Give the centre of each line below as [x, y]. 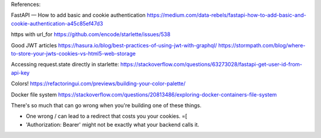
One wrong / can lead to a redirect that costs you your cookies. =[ [106, 116]
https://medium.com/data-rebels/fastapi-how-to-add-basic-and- [226, 15]
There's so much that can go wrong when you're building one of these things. [106, 105]
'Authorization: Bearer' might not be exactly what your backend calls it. [112, 124]
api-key [20, 73]
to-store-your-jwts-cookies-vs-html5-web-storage [73, 53]
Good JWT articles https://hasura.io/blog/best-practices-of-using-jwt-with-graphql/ [114, 45]
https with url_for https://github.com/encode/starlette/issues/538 [91, 34]
